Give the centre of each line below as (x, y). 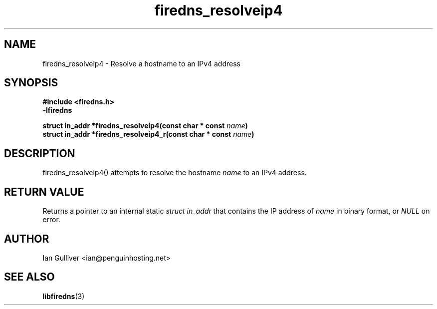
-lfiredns (57, 110)
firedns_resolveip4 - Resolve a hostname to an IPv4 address (141, 63)
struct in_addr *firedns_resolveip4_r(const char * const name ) (148, 134)
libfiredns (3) (64, 296)
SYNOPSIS (31, 83)
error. (51, 220)
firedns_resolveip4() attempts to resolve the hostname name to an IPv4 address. (175, 173)
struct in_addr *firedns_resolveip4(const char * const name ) (145, 126)
